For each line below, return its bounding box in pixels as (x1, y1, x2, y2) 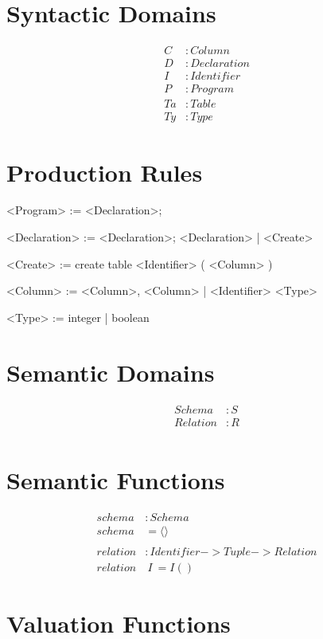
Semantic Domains (6, 355, 215, 388)
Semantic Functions (6, 463, 225, 496)
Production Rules (6, 155, 203, 188)
